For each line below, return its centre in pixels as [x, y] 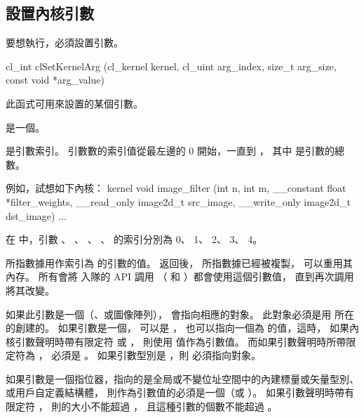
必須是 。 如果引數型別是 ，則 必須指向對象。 [156, 355]
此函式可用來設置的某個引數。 [74, 103]
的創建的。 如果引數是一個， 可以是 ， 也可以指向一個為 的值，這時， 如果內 [182, 328]
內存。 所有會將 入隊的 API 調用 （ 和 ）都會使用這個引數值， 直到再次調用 [180, 276]
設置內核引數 [50, 13]
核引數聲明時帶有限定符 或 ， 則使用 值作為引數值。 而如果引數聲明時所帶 [176, 341]
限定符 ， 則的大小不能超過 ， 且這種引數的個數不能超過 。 [142, 406]
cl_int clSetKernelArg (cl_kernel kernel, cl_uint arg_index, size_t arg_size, [171, 66]
